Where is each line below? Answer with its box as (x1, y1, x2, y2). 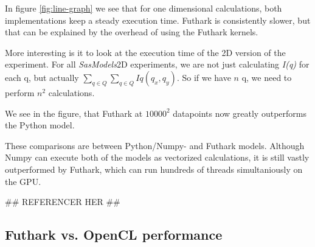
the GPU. (5, 175, 41, 187)
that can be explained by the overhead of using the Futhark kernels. (5, 26, 258, 38)
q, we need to (241, 71, 292, 83)
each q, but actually (5, 71, 79, 83)
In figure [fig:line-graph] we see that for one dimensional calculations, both (5, 2, 282, 14)
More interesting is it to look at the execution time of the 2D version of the (5, 46, 286, 58)
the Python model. (5, 119, 75, 131)
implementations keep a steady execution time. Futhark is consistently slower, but (5, 13, 311, 26)
